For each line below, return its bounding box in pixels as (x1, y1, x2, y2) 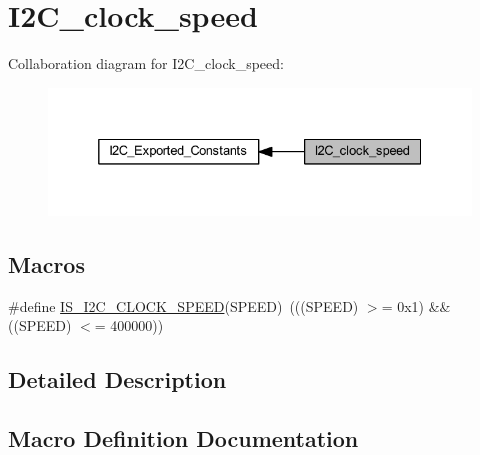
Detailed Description (8, 364, 227, 395)
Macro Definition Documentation (8, 422, 359, 453)
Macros (8, 248, 85, 279)
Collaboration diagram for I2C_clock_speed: (8, 53, 284, 74)
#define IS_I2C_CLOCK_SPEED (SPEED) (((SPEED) (8, 295, 359, 316)
